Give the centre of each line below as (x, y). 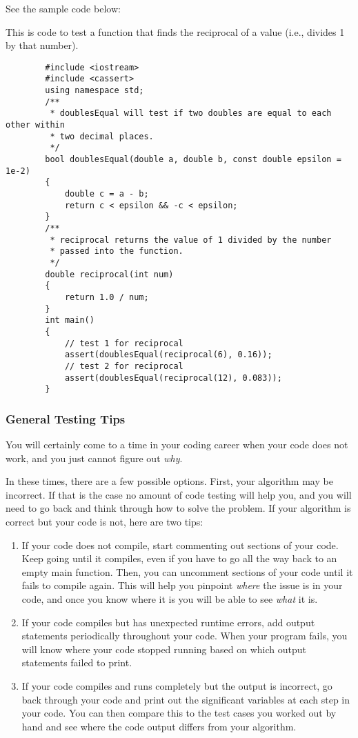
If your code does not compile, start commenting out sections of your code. (180, 545)
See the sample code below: (63, 8)
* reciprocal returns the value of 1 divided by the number (191, 240)
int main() (70, 320)
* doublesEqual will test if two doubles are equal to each (191, 113)
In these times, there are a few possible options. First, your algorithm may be (169, 481)
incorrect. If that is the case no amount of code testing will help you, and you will (179, 494)
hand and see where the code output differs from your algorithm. (159, 726)
